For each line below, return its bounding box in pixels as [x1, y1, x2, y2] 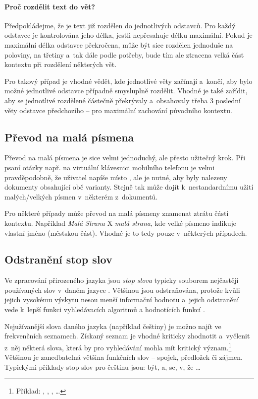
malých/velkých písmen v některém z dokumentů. [4, 191, 158, 201]
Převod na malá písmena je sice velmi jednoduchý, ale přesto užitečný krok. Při [4, 152, 246, 163]
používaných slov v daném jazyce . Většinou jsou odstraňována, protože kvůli [4, 284, 240, 295]
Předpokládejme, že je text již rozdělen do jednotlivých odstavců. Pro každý [4, 20, 236, 30]
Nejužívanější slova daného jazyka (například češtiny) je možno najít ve [4, 321, 221, 331]
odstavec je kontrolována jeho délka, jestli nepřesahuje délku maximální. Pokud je [4, 30, 253, 40]
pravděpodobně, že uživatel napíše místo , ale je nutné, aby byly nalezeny [4, 172, 227, 182]
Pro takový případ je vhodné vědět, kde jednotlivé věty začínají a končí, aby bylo [4, 75, 253, 86]
